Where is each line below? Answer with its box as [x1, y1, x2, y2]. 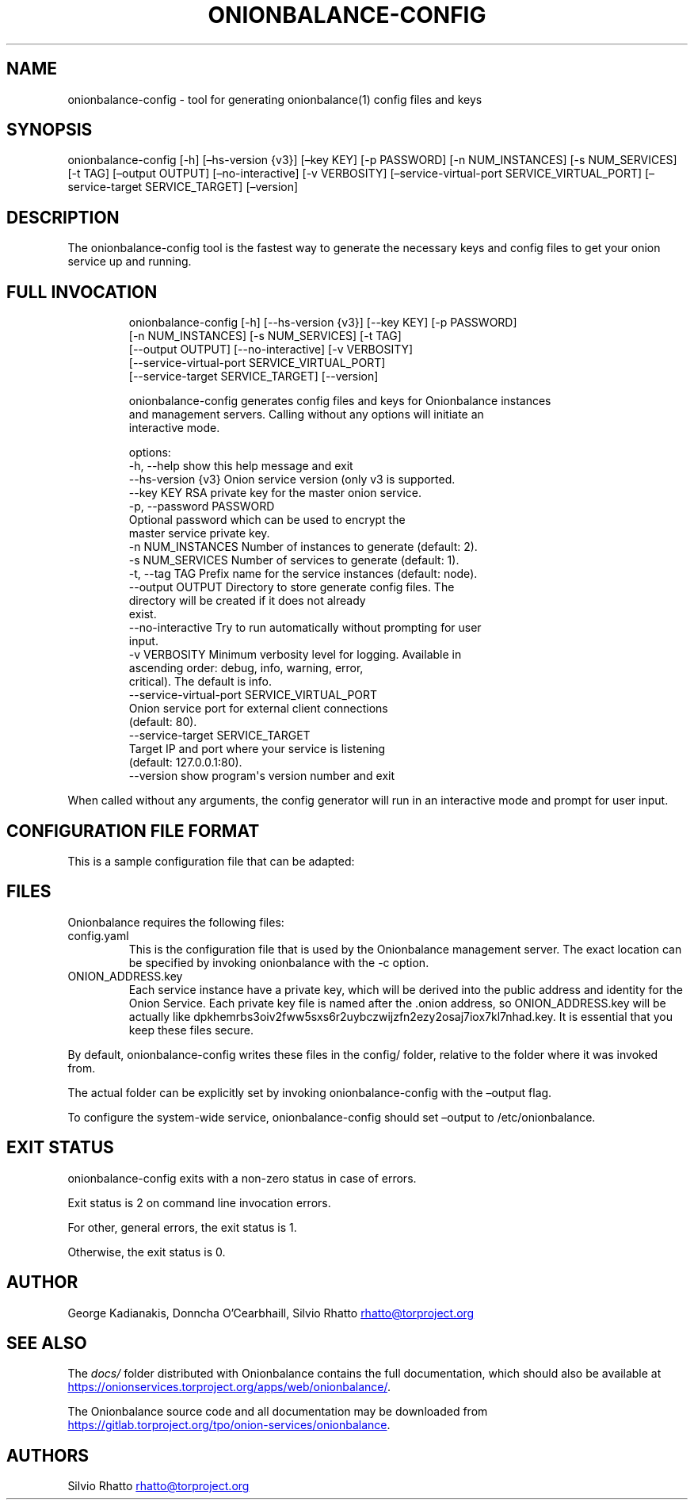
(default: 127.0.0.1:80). [128, 755, 242, 770]
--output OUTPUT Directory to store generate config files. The [128, 580, 455, 594]
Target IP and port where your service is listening [128, 742, 386, 756]
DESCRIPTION [6, 207, 120, 227]
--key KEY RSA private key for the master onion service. [128, 486, 422, 500]
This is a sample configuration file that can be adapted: [67, 854, 355, 868]
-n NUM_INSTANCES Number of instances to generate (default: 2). [128, 540, 478, 554]
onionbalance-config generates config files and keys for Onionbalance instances [128, 394, 551, 408]
